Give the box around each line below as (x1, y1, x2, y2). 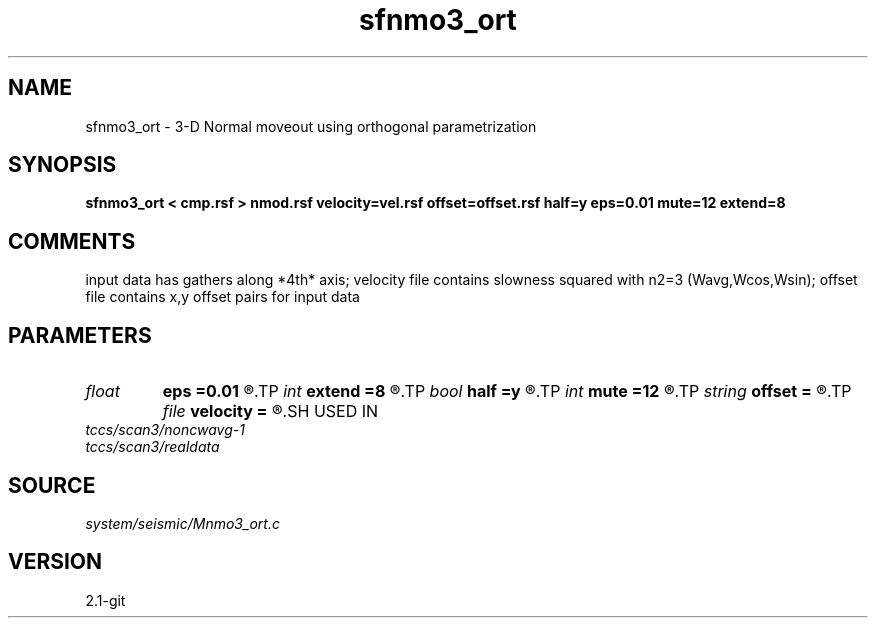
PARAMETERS (8, 322, 152, 348)
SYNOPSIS (8, 152, 117, 178)
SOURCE (8, 472, 96, 498)
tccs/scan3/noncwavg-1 (85, 421, 245, 439)
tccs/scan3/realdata (85, 438, 220, 456)
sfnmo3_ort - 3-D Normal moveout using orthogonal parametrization (85, 117, 537, 135)
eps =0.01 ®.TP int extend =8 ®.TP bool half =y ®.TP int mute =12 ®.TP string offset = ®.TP (162, 381, 852, 402)
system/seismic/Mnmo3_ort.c (85, 514, 280, 532)
